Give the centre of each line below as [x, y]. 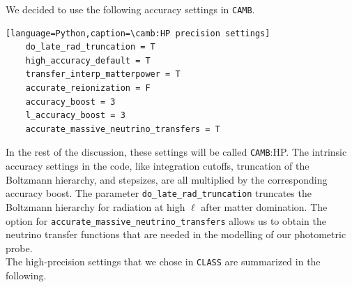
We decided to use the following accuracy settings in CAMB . [130, 9]
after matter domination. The [264, 206]
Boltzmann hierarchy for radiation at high [95, 206]
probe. [19, 248]
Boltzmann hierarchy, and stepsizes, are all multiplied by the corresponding [167, 179]
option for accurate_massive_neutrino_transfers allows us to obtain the [166, 220]
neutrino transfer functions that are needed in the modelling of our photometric [176, 234]
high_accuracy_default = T [88, 60]
